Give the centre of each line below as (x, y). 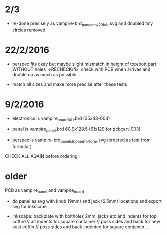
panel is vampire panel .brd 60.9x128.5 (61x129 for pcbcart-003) (76, 130)
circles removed (29, 30)
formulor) (22, 147)
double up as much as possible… (46, 74)
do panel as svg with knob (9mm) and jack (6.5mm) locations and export (87, 201)
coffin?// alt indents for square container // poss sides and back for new (86, 221)
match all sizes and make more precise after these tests (70, 84)
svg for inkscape (30, 206)
